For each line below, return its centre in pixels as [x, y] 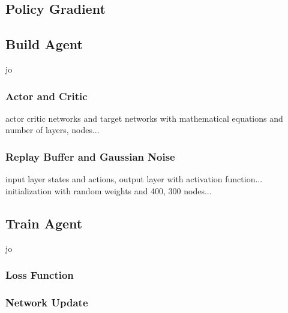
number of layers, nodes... [52, 130]
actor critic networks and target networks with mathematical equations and [144, 118]
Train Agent [44, 223]
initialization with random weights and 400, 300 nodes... [109, 190]
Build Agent [44, 44]
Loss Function [40, 275]
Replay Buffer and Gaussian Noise [90, 156]
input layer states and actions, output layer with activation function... [134, 179]
